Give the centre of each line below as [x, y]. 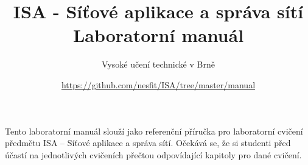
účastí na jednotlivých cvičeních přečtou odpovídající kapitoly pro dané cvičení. [153, 154]
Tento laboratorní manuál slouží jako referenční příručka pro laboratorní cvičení [154, 131]
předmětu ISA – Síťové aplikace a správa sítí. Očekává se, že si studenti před [148, 143]
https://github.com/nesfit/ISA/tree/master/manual [158, 84]
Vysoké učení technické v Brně [158, 64]
